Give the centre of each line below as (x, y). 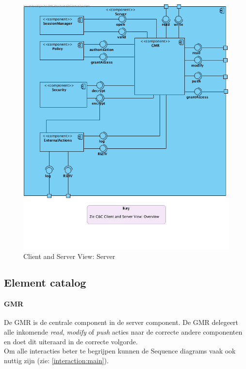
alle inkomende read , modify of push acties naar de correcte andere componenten (123, 331)
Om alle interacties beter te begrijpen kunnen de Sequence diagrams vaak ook (120, 351)
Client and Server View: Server (69, 256)
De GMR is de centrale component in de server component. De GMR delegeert (121, 322)
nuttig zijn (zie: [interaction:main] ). (56, 360)
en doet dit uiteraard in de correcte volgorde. (71, 341)
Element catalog (45, 282)
